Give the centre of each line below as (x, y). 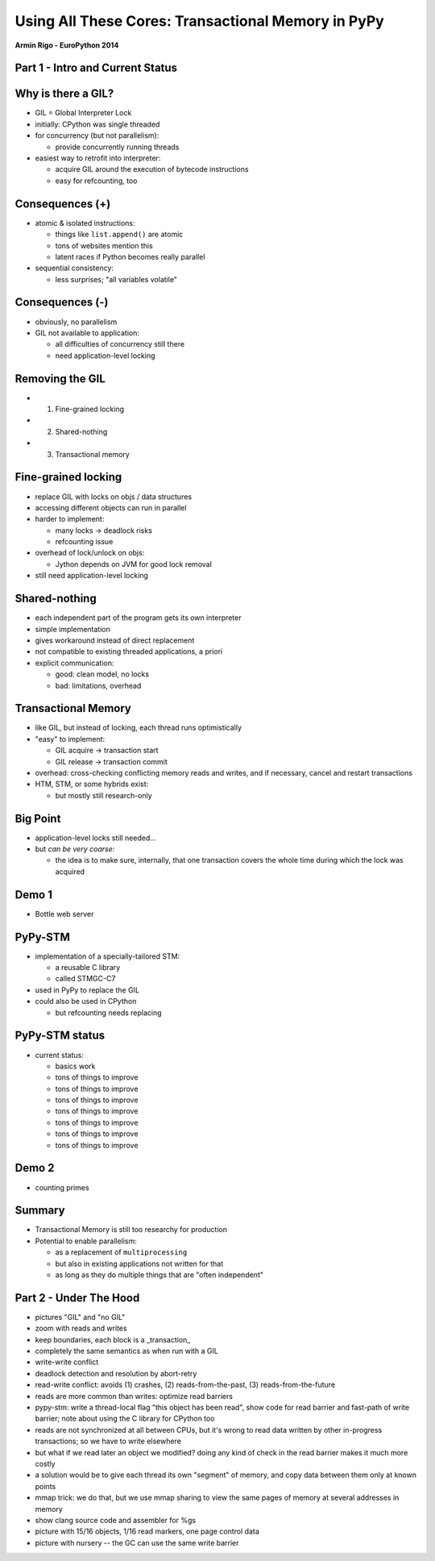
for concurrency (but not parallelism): (97, 135)
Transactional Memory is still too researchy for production (131, 1230)
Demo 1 (33, 895)
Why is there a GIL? (64, 94)
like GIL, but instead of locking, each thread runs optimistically (138, 728)
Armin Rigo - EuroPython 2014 (67, 45)
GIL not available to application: (87, 333)
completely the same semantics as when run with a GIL (127, 1351)
